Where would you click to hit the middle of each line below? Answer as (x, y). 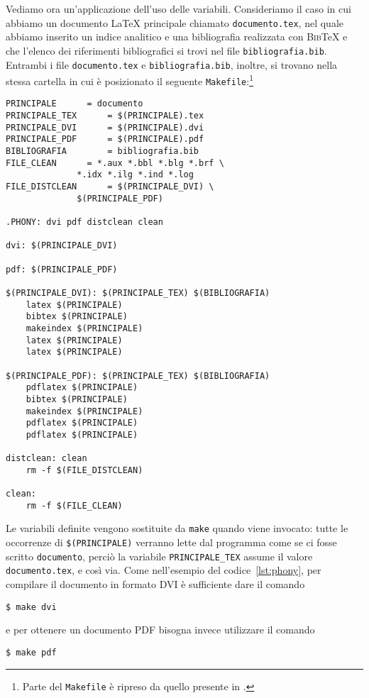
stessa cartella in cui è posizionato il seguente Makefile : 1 (130, 80)
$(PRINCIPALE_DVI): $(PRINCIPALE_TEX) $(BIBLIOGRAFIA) (138, 293)
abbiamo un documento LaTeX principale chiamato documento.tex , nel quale (175, 22)
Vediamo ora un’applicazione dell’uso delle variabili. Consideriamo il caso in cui (178, 9)
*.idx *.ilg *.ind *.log (135, 175)
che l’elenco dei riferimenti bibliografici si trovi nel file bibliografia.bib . (166, 50)
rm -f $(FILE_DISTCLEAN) (84, 470)
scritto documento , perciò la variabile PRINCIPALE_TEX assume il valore (159, 556)
